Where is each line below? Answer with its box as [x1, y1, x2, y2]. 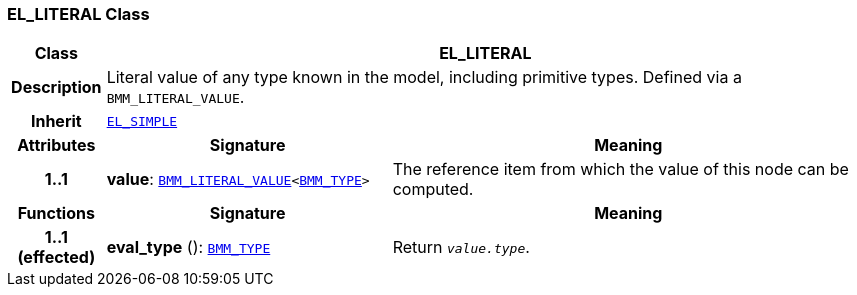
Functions [17, 203, 95, 224]
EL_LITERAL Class [7, 4, 150, 24]
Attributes [17, 135, 96, 156]
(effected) [17, 247, 96, 268]
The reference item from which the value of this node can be [392, 159, 849, 180]
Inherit [30, 111, 82, 132]
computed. [392, 179, 474, 200]
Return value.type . [392, 237, 530, 258]
